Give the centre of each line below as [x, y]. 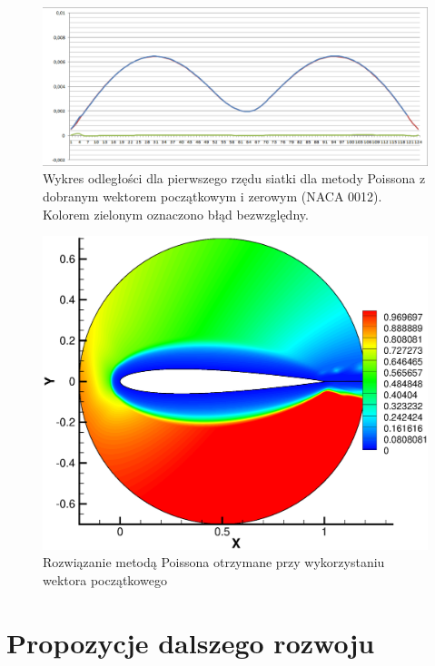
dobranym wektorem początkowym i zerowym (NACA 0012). [213, 196]
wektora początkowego [105, 580]
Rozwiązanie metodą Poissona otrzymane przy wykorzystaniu [214, 562]
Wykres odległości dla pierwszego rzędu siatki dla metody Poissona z [234, 178]
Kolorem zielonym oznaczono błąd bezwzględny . [176, 214]
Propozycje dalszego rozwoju [191, 642]
